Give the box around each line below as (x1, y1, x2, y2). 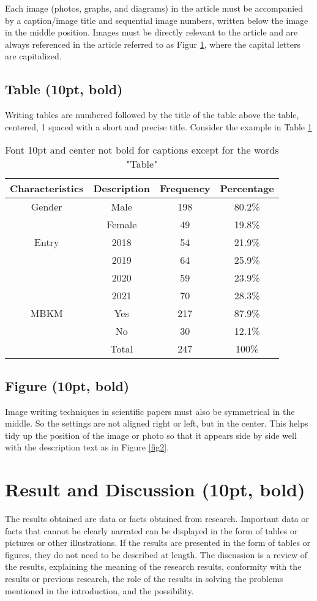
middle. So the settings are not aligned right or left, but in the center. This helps (5, 417, 308, 430)
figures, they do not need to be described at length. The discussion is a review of (5, 548, 308, 561)
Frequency (159, 181, 211, 196)
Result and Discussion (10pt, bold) (5, 477, 305, 502)
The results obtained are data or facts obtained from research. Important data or (5, 512, 309, 525)
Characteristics (10, 181, 84, 196)
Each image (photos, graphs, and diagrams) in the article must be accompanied (5, 2, 304, 14)
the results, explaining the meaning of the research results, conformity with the (5, 560, 302, 573)
